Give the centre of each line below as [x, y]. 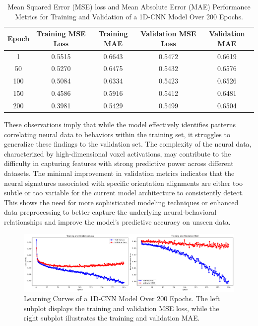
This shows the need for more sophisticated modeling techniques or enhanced [121, 202]
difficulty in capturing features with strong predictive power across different [119, 163]
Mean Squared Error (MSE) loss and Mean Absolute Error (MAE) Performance [129, 6]
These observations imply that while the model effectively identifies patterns [120, 124]
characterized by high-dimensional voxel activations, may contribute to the [118, 153]
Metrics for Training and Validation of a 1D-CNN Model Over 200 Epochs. [129, 16]
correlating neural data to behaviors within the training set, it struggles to [117, 134]
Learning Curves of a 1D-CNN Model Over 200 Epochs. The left [122, 298]
